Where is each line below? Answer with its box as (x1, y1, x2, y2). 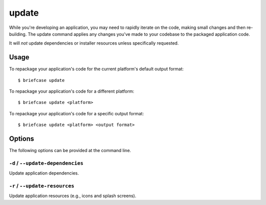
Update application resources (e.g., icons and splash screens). (9, 193, 136, 199)
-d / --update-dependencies (9, 159, 84, 166)
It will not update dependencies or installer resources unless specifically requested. (9, 40, 179, 46)
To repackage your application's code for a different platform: (9, 88, 134, 94)
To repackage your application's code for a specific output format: (9, 110, 144, 116)
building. (9, 31, 27, 37)
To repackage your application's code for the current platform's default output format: (9, 66, 184, 72)
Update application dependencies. (9, 170, 79, 176)
